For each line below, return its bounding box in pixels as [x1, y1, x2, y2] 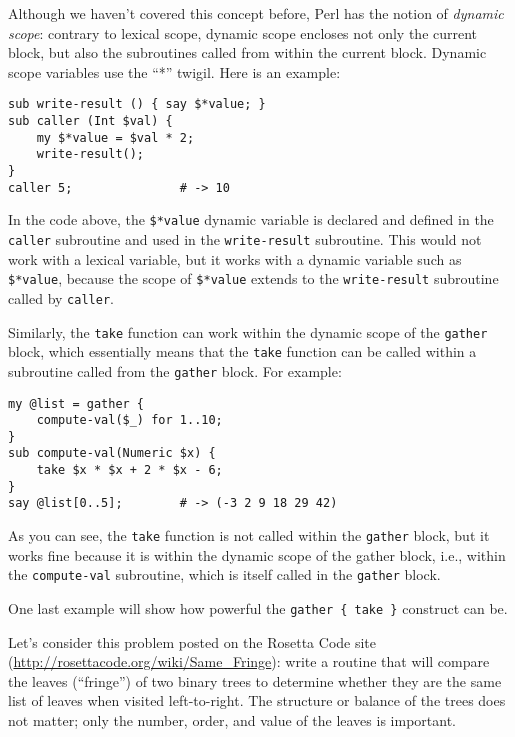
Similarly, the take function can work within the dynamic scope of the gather [8, 321, 488, 342]
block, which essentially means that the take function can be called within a [8, 341, 477, 362]
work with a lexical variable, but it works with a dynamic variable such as [8, 248, 462, 269]
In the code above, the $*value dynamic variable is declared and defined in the [8, 209, 494, 230]
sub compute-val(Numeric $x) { [8, 446, 216, 461]
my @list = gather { [8, 396, 145, 411]
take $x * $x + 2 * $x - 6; [36, 463, 223, 478]
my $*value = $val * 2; [36, 130, 195, 145]
